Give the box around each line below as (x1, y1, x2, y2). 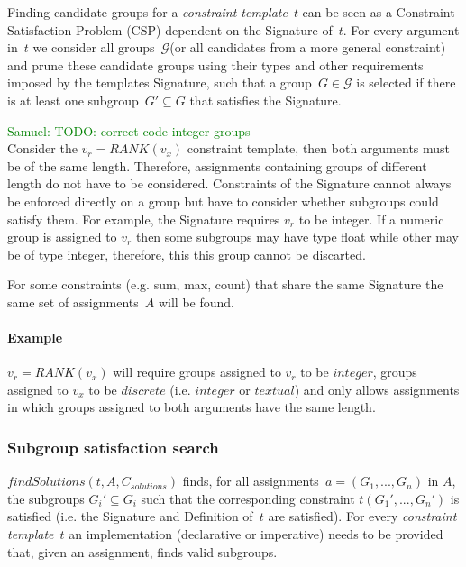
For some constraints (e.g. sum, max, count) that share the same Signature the (7, 275, 443, 294)
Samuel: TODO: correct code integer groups (7, 121, 251, 140)
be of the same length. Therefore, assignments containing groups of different (7, 156, 427, 175)
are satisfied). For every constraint (268, 507, 457, 526)
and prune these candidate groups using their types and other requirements (7, 55, 424, 74)
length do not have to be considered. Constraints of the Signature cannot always (7, 174, 452, 193)
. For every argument (343, 20, 460, 39)
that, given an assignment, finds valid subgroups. (7, 542, 278, 561)
